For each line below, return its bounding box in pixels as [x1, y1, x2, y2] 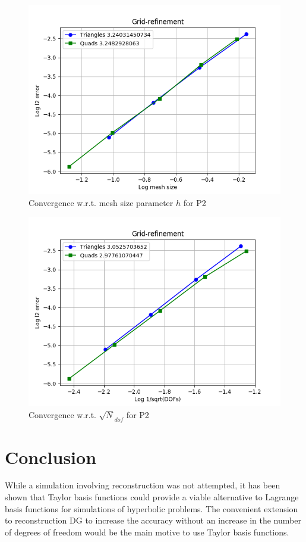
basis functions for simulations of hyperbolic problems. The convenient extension [5, 502, 298, 515]
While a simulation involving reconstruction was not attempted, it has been [5, 479, 280, 491]
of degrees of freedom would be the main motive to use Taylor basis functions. [5, 525, 289, 538]
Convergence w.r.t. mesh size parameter [29, 196, 173, 208]
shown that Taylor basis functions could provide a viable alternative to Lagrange [5, 491, 299, 503]
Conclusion [5, 444, 97, 469]
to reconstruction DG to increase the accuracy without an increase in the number [5, 514, 301, 527]
